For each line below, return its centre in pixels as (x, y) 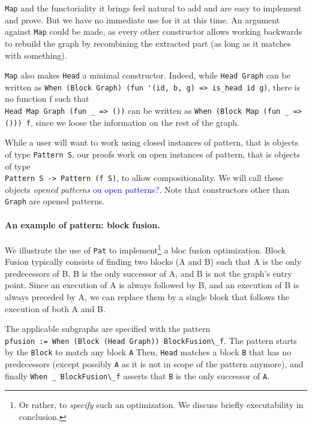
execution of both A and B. (55, 308)
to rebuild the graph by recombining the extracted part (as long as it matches (148, 43)
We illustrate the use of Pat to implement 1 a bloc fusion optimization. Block (145, 249)
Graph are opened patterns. (55, 201)
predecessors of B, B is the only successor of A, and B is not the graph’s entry (148, 273)
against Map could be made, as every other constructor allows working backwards (153, 31)
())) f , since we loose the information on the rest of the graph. (122, 122)
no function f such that (47, 99)
